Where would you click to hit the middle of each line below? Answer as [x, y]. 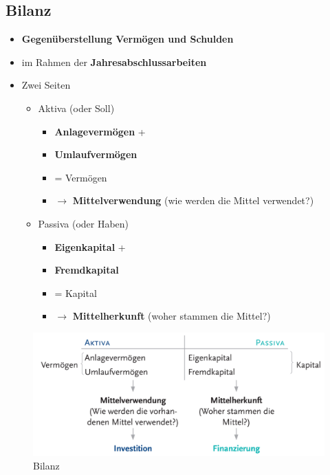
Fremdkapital [87, 270]
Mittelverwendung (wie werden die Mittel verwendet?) [193, 200]
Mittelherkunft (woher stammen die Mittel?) [172, 316]
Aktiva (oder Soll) [76, 108]
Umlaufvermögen [96, 154]
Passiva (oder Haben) [84, 223]
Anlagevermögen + [100, 131]
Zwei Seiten [46, 85]
